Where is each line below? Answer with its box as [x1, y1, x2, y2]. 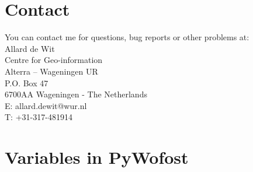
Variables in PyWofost [5, 145, 189, 169]
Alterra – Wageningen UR [5, 65, 98, 77]
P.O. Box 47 [5, 76, 48, 89]
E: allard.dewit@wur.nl [5, 99, 87, 111]
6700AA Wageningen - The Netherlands [5, 88, 147, 100]
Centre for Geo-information [5, 54, 103, 66]
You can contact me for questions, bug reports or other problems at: [5, 31, 249, 43]
